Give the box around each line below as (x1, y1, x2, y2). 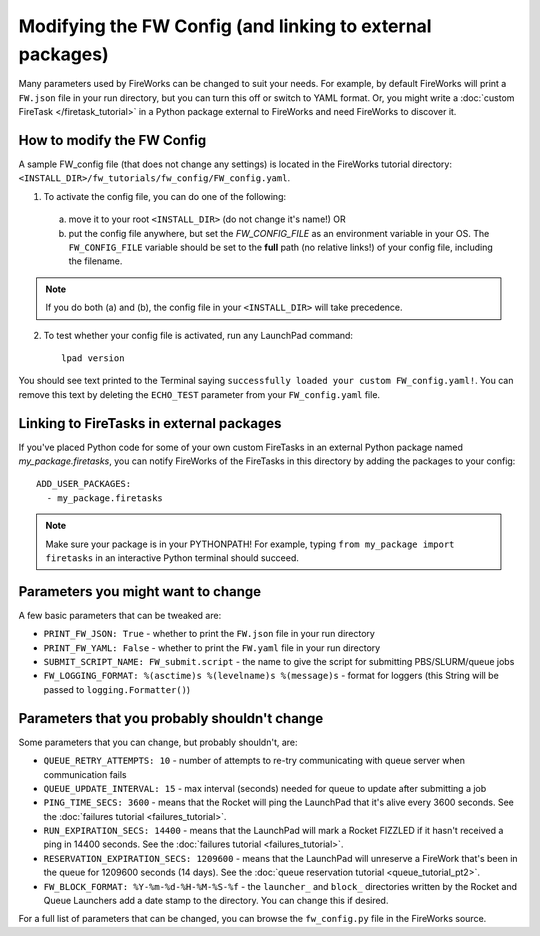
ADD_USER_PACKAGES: (36, 478, 132, 490)
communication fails (43, 768, 127, 780)
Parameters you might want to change (18, 583, 262, 600)
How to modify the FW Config (18, 131, 207, 149)
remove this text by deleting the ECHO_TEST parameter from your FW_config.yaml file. (18, 388, 380, 400)
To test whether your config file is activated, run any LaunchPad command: (43, 329, 354, 341)
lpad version (61, 352, 125, 364)
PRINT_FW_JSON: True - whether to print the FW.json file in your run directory (43, 628, 375, 640)
